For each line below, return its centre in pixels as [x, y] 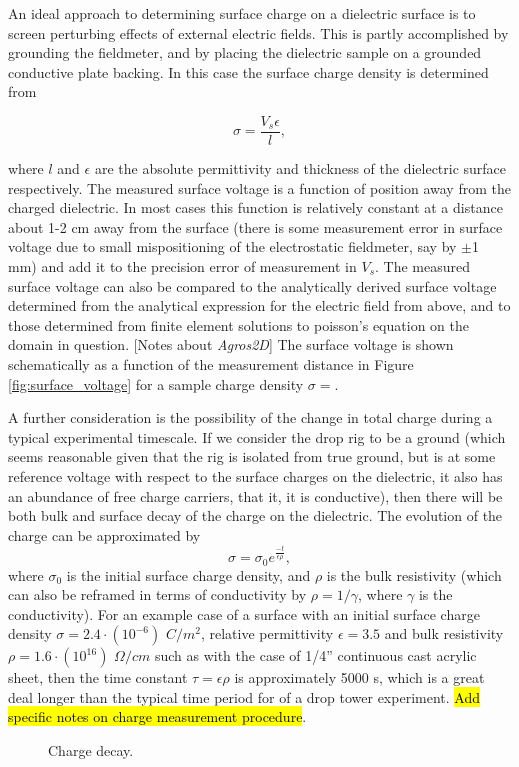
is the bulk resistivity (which [414, 574]
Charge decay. [91, 750]
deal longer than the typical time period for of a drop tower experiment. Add [244, 696]
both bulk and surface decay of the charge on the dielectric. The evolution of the [255, 515]
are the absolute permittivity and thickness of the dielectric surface [300, 168]
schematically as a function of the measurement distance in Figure [211, 363]
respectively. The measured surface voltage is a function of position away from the [259, 187]
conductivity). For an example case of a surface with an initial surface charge [244, 613]
